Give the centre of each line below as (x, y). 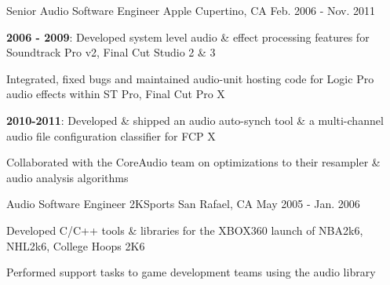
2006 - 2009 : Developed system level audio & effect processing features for (188, 37)
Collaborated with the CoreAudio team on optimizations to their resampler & (193, 162)
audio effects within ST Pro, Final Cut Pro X (116, 94)
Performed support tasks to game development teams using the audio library (191, 272)
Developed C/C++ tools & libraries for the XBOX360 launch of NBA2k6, (185, 230)
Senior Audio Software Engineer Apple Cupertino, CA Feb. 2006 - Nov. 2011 (191, 10)
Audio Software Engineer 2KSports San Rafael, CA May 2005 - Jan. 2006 (183, 204)
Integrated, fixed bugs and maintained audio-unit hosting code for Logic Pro (190, 78)
